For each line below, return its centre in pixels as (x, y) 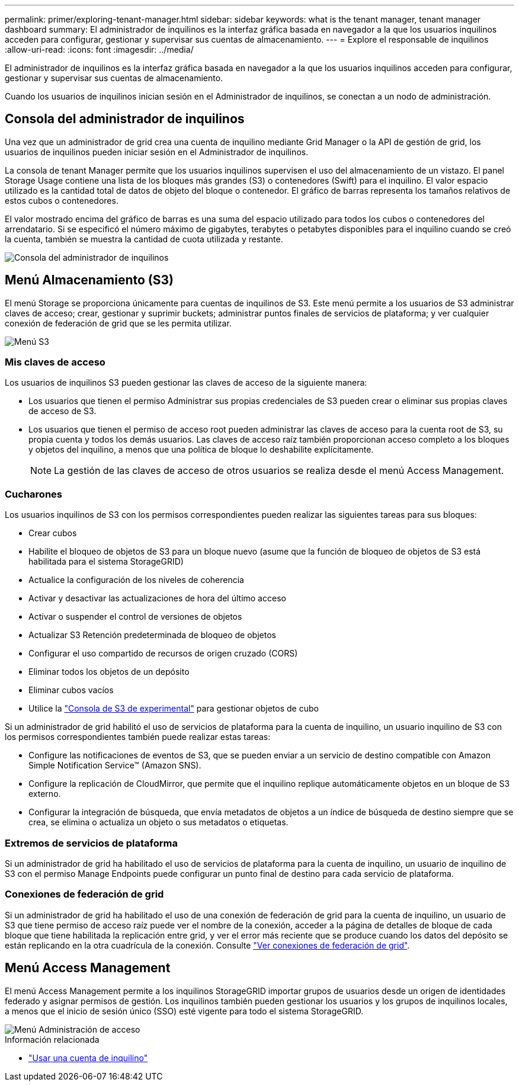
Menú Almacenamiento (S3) (89, 280)
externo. (45, 794)
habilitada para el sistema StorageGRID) (106, 562)
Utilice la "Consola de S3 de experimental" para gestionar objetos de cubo (174, 709)
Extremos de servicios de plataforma (91, 843)
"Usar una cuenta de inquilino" (88, 1058)
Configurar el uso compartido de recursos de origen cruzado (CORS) (163, 653)
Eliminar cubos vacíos (71, 690)
